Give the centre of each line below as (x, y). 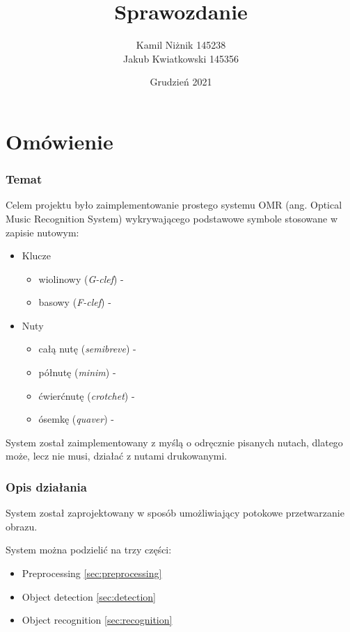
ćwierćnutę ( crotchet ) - (87, 395)
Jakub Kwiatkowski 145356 (181, 58)
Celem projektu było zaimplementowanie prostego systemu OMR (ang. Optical (174, 205)
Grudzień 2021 (181, 82)
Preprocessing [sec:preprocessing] (92, 573)
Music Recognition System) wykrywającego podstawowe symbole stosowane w (172, 218)
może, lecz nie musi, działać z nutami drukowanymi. (117, 456)
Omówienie (59, 141)
